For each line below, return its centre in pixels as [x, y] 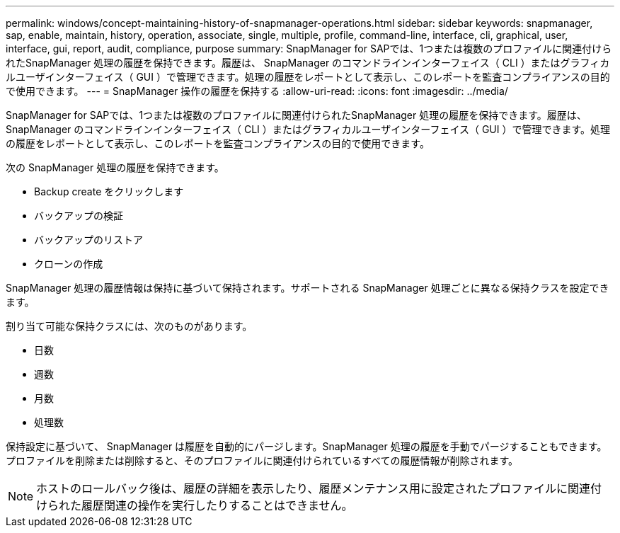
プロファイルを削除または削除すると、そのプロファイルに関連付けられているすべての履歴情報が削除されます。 [262, 460]
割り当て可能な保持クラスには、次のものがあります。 [129, 326]
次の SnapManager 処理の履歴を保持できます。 [115, 167]
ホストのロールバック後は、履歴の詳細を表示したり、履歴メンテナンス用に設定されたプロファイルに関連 [314, 488]
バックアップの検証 [79, 216]
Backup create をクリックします [109, 191]
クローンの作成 [69, 264]
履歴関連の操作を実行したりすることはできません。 [217, 505]
